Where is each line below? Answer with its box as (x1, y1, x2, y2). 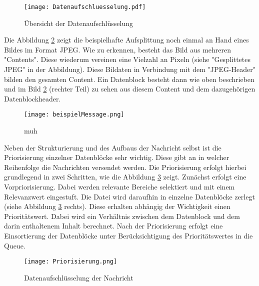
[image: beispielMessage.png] (24, 111, 124, 118)
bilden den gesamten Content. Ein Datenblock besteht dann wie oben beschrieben (4, 73, 254, 84)
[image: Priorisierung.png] (24, 258, 117, 265)
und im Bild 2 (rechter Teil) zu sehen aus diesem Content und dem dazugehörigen (4, 83, 255, 94)
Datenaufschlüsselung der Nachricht (24, 272, 133, 282)
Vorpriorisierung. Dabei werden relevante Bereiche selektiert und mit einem (4, 181, 235, 192)
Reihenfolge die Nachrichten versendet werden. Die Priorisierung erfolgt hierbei (4, 161, 246, 172)
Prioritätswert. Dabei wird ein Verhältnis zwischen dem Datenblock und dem (4, 210, 240, 221)
